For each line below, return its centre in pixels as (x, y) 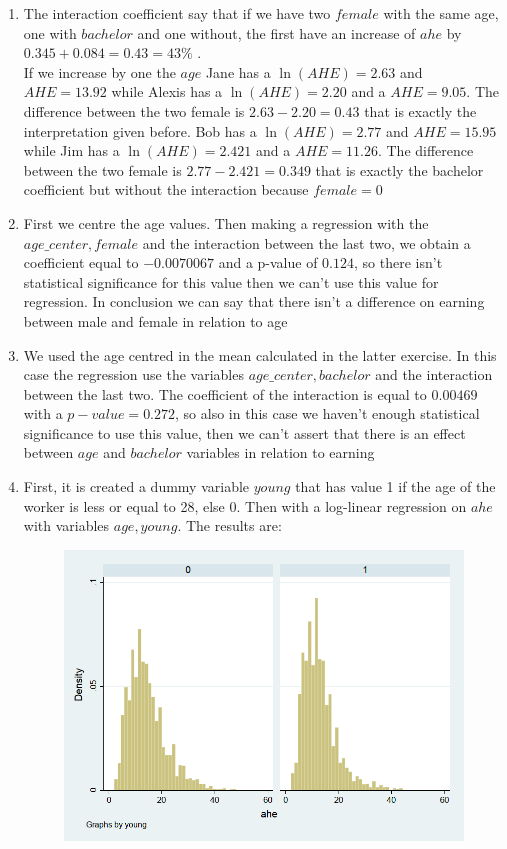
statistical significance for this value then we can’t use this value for (231, 281)
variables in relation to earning (280, 452)
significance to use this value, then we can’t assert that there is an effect (244, 432)
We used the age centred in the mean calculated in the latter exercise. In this (260, 354)
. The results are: (229, 525)
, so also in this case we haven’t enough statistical (327, 413)
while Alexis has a (167, 91)
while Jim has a (71, 150)
